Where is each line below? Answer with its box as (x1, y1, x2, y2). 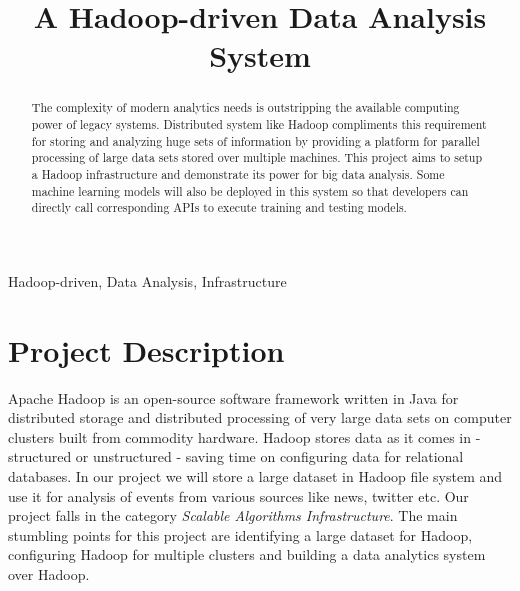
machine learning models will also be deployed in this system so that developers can (31, 182, 469, 199)
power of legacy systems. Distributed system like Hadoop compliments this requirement (31, 116, 487, 133)
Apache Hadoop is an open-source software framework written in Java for (8, 387, 459, 408)
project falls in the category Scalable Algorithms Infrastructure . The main (8, 505, 458, 526)
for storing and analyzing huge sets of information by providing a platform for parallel (31, 132, 480, 149)
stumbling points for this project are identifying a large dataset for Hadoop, (8, 524, 473, 545)
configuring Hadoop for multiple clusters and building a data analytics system (8, 544, 486, 565)
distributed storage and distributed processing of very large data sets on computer (8, 407, 512, 428)
